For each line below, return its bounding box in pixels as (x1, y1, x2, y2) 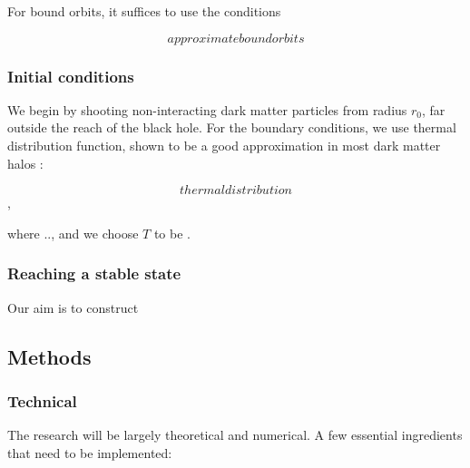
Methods (7, 342, 92, 370)
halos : (7, 153, 44, 172)
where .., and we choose (7, 223, 139, 242)
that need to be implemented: (7, 443, 172, 462)
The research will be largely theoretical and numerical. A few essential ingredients (7, 425, 463, 444)
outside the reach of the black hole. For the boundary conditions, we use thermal (7, 118, 456, 137)
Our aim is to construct (7, 297, 139, 317)
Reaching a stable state (7, 262, 181, 285)
